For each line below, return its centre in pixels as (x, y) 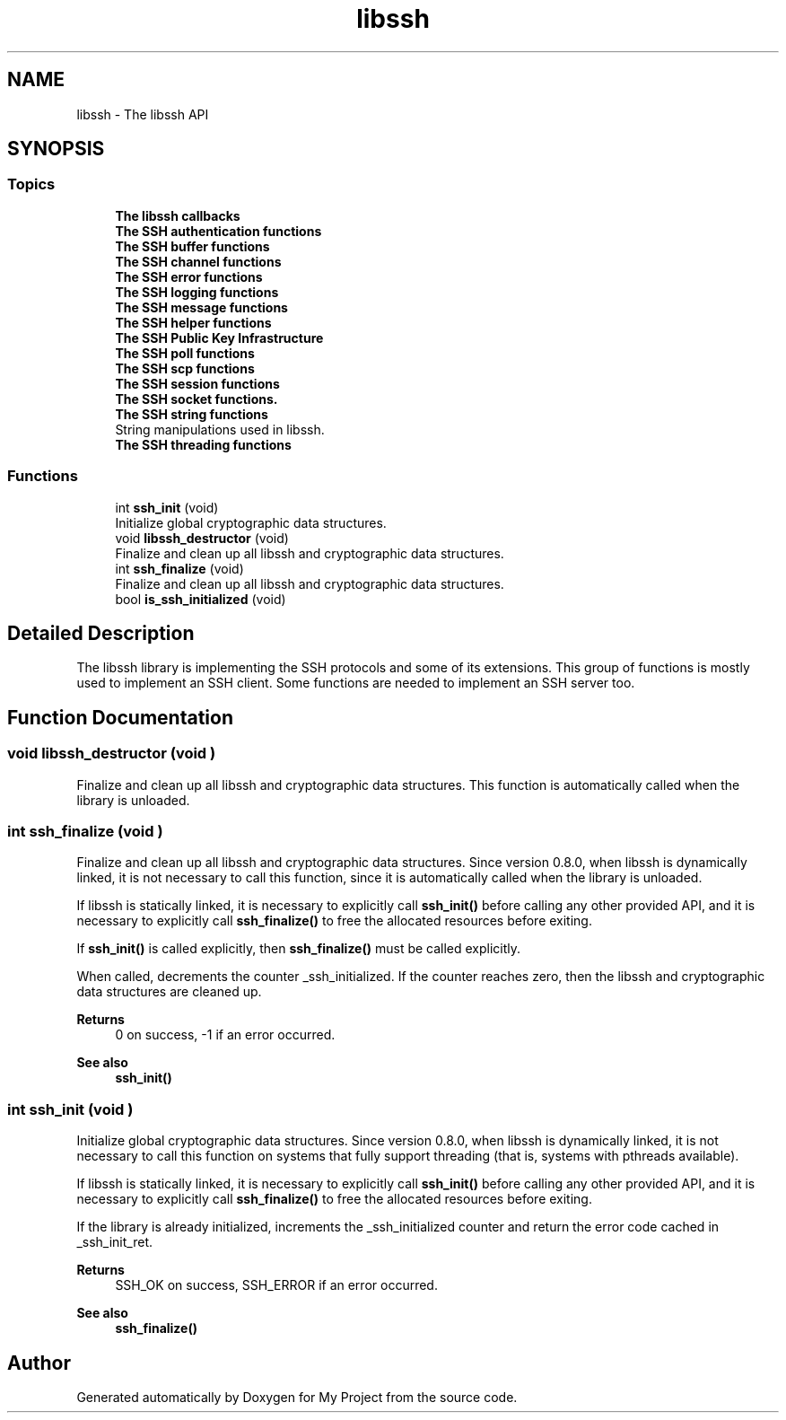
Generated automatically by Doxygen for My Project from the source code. (297, 1397)
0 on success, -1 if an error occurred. (225, 1035)
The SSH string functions (192, 414)
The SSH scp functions (185, 368)
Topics (31, 184)
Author (39, 1363)
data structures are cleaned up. (169, 992)
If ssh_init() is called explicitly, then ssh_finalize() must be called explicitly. (299, 949)
